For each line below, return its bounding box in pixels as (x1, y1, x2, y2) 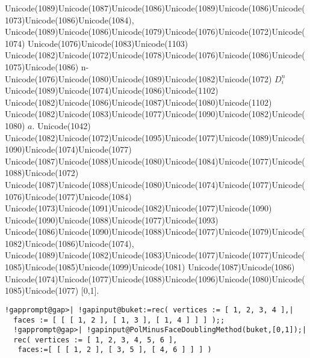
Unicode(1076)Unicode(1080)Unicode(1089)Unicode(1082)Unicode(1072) (5, 72, 272, 85)
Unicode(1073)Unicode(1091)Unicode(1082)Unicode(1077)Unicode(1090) (5, 202, 272, 214)
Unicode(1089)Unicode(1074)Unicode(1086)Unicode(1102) (5, 84, 219, 97)
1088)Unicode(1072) (5, 166, 79, 179)
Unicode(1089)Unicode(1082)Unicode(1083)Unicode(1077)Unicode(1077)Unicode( (5, 249, 305, 261)
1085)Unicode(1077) (5, 284, 79, 297)
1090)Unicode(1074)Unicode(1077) (5, 143, 132, 156)
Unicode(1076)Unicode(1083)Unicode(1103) (28, 37, 188, 49)
